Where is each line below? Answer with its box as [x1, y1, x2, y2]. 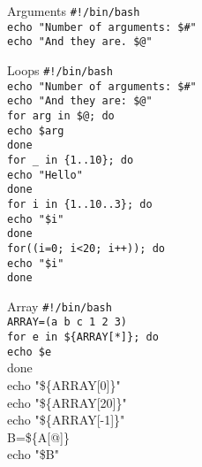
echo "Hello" [7, 168, 83, 181]
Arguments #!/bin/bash [7, 2, 140, 19]
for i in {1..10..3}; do [7, 197, 153, 211]
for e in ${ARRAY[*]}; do [7, 331, 159, 344]
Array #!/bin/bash [7, 296, 112, 315]
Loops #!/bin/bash [7, 60, 113, 79]
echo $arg [7, 124, 64, 137]
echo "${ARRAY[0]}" [7, 376, 121, 394]
